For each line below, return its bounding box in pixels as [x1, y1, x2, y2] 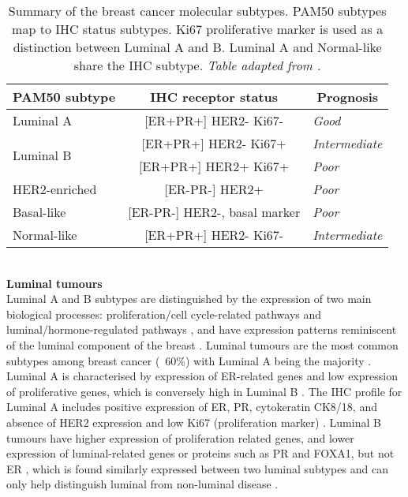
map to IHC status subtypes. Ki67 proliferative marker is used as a [12, 20, 384, 38]
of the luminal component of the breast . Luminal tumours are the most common [6, 336, 399, 353]
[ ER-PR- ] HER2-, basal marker [128, 203, 301, 221]
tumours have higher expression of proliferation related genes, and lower [6, 429, 354, 446]
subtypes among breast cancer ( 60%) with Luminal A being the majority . [6, 352, 372, 368]
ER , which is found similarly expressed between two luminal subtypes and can [6, 460, 388, 476]
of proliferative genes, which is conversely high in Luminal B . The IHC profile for [6, 383, 402, 399]
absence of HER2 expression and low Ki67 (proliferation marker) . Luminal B [6, 413, 381, 430]
